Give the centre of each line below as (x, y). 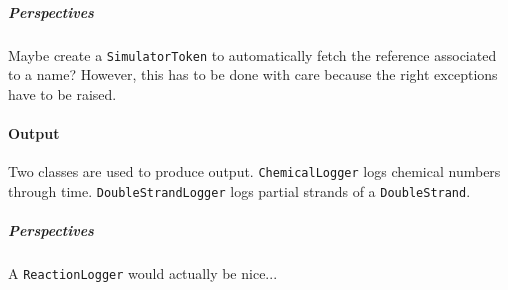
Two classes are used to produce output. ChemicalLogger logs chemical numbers (254, 171)
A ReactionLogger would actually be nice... (143, 273)
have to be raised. (62, 93)
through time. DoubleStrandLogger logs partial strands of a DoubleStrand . (239, 190)
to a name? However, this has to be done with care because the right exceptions (253, 74)
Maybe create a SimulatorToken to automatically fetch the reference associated (252, 54)
